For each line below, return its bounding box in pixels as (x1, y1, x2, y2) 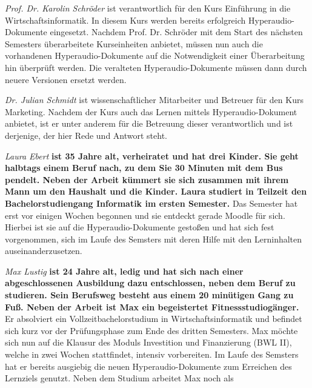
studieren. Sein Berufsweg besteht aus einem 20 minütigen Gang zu (5, 289, 294, 301)
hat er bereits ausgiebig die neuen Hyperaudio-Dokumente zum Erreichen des (5, 360, 292, 372)
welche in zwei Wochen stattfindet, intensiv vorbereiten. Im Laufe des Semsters (5, 348, 299, 361)
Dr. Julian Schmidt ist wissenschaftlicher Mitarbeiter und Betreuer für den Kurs (5, 93, 304, 106)
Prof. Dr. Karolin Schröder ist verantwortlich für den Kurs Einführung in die (5, 2, 291, 14)
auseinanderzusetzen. (5, 244, 82, 257)
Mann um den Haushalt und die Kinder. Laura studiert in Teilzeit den (5, 185, 307, 198)
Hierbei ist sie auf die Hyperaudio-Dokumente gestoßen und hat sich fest (5, 221, 274, 233)
